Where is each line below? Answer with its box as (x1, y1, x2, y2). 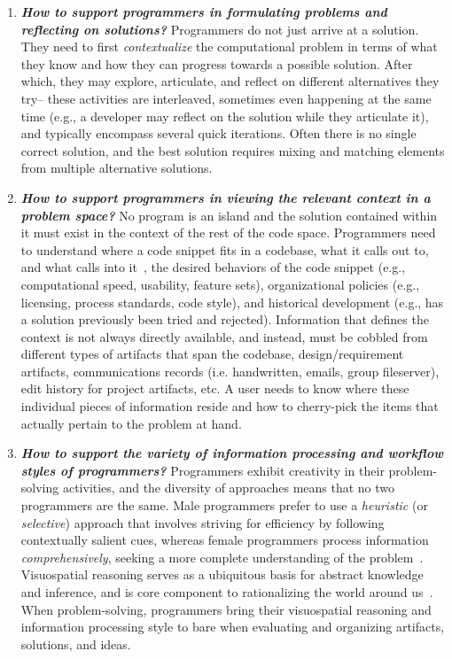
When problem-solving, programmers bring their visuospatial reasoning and (20, 600, 432, 618)
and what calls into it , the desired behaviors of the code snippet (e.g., (20, 258, 406, 276)
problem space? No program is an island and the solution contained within (20, 205, 438, 224)
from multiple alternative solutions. (20, 159, 213, 177)
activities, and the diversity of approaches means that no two (62, 478, 395, 497)
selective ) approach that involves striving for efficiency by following (20, 513, 385, 531)
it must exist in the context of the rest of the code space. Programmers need (20, 223, 436, 242)
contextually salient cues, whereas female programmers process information (20, 531, 429, 549)
